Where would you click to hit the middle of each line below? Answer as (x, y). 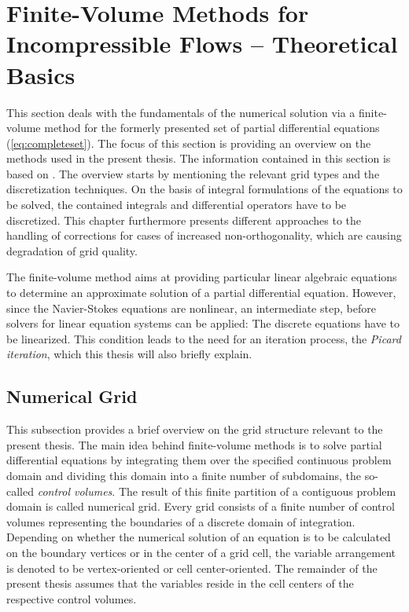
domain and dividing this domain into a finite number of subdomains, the (184, 475)
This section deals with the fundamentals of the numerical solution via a (181, 112)
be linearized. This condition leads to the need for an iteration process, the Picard (204, 338)
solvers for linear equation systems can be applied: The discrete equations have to (203, 323)
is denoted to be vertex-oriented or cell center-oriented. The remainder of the (192, 568)
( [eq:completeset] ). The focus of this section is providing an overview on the (189, 143)
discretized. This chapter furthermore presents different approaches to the (184, 220)
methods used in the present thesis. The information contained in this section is (199, 158)
